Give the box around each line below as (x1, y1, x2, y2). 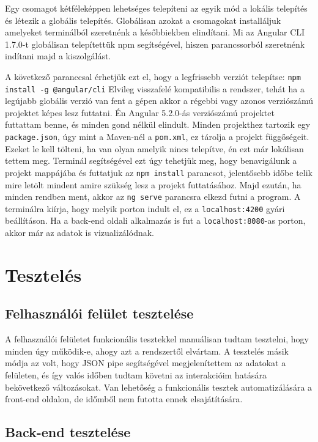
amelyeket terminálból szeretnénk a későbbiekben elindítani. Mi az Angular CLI (5, 26, 305, 39)
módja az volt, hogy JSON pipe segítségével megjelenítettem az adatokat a (5, 356, 286, 369)
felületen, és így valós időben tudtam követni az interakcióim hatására (5, 369, 267, 381)
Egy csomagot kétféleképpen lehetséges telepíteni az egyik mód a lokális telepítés (5, 2, 308, 14)
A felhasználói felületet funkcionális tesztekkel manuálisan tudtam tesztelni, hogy (5, 333, 309, 345)
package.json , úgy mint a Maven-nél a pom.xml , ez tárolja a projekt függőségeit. (5, 130, 309, 143)
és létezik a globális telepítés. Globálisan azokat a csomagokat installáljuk (5, 13, 281, 26)
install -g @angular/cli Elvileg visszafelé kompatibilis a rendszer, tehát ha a (5, 82, 305, 95)
